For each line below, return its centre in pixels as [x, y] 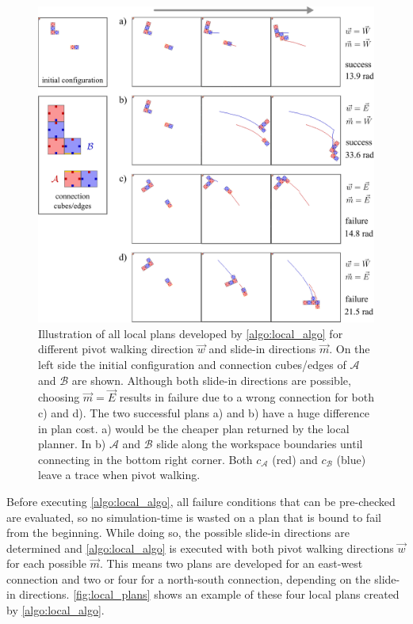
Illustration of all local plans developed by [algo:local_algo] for [191, 333]
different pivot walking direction [116, 349]
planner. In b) [72, 444]
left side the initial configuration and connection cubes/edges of [192, 364]
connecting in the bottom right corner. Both [145, 459]
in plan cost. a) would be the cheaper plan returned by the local [194, 428]
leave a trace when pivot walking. [119, 475]
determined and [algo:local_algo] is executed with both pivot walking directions [200, 548]
